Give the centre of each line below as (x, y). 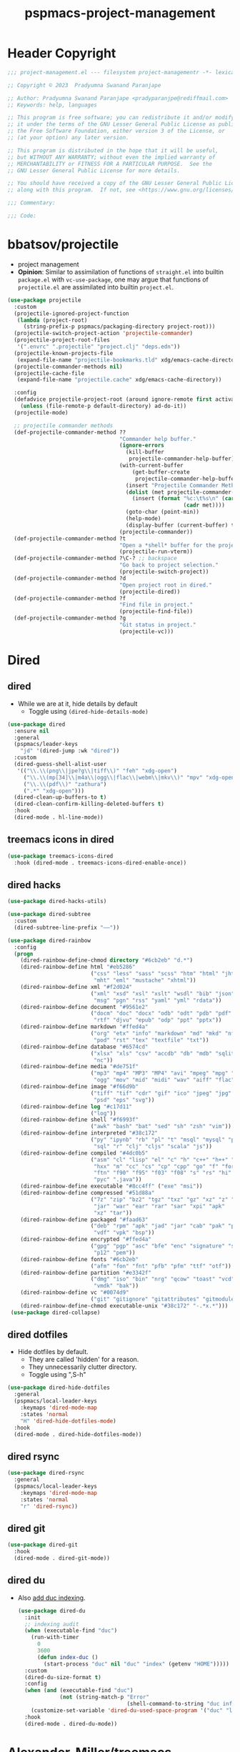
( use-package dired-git (43, 1545)
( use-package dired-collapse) (55, 1313)
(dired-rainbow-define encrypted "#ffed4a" (86, 1240)
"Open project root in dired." (166, 585)
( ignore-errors (141, 446)
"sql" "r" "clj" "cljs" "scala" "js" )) (153, 1146)
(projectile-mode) (41, 412)
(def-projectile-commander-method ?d (70, 578)
